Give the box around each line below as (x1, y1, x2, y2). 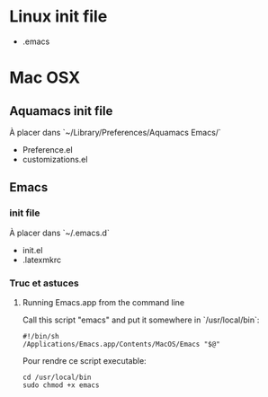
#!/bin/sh (22, 331, 60, 340)
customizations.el (22, 154, 88, 164)
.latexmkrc (22, 254, 61, 265)
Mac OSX (9, 67, 81, 88)
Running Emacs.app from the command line (22, 296, 185, 307)
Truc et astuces (9, 277, 79, 289)
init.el (22, 244, 43, 255)
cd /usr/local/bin (22, 373, 92, 382)
